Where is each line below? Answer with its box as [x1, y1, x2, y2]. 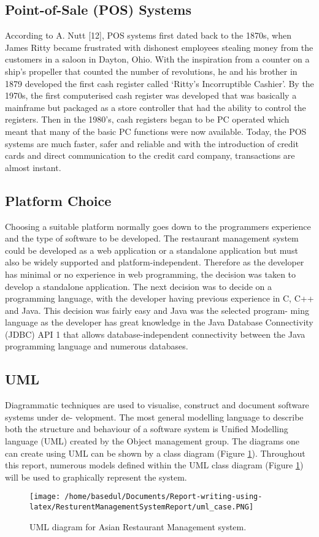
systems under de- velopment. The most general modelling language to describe [5, 410, 304, 423]
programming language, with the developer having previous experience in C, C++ [5, 292, 314, 305]
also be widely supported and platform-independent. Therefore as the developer [5, 256, 304, 268]
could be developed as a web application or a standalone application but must [5, 243, 298, 256]
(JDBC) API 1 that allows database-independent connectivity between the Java [5, 327, 306, 340]
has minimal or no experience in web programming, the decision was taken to [5, 267, 296, 280]
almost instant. [5, 161, 61, 173]
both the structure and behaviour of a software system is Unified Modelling [5, 422, 288, 435]
